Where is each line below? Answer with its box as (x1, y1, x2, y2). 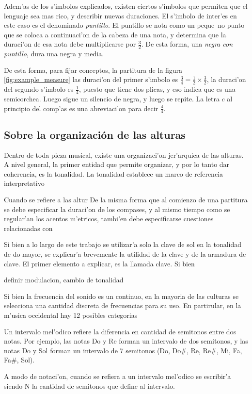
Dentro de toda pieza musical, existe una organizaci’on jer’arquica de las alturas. (4, 149, 244, 160)
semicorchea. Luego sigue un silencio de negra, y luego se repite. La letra (4, 94, 220, 104)
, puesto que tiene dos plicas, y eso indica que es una (79, 84, 236, 94)
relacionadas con (4, 223, 53, 233)
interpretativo (4, 178, 45, 188)
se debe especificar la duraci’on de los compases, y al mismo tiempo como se (4, 204, 230, 214)
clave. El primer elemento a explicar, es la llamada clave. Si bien (4, 258, 195, 268)
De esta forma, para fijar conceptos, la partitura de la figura (4, 65, 183, 75)
